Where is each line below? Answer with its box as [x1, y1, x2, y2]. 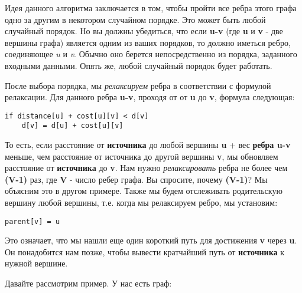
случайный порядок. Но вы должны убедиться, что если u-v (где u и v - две [5, 25, 283, 37]
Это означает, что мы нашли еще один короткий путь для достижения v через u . [5, 234, 297, 246]
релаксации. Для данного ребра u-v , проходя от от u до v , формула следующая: [5, 91, 295, 103]
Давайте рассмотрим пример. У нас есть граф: [5, 277, 172, 289]
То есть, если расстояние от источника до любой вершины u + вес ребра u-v [5, 139, 291, 151]
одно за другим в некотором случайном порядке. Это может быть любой [5, 13, 266, 25]
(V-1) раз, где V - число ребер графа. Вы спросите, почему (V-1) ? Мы [5, 173, 268, 185]
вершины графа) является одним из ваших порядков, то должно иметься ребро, [5, 36, 291, 48]
